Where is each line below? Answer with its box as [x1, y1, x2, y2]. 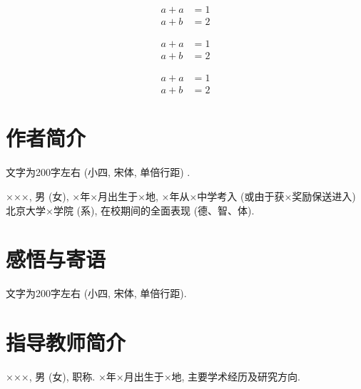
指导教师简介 [6, 328, 126, 356]
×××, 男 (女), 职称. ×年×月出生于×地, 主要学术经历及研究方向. [6, 368, 301, 383]
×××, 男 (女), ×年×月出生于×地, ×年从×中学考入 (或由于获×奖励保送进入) [6, 188, 356, 203]
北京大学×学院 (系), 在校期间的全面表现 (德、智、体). [6, 202, 255, 217]
